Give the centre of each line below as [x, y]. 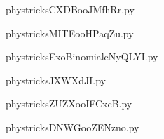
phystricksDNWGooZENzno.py [73, 127]
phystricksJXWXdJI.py [56, 80]
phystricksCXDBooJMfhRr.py [70, 9]
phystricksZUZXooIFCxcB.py [69, 104]
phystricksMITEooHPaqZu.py [70, 33]
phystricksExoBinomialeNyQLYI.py [82, 57]
